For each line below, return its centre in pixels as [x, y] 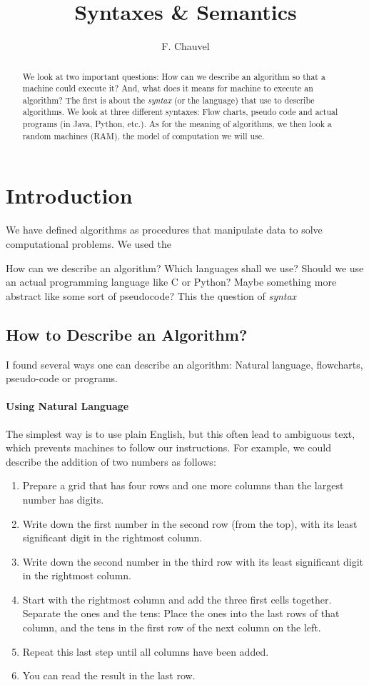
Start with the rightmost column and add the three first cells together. [177, 599]
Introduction [69, 195]
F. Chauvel [186, 46]
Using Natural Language [67, 406]
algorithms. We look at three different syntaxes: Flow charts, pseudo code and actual [180, 112]
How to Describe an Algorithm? [127, 334]
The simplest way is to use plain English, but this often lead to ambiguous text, [181, 433]
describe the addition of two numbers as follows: [111, 461]
